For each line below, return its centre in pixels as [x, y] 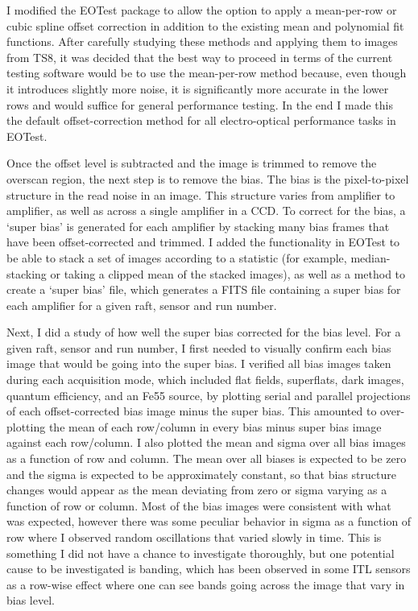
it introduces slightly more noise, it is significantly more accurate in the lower [198, 88]
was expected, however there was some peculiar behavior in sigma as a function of [209, 521]
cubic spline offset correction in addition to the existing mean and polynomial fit [205, 25]
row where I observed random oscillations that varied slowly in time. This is [194, 537]
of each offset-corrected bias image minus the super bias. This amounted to [192, 411]
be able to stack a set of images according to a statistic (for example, [177, 257]
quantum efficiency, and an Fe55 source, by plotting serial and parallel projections [209, 395]
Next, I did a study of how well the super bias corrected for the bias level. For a [204, 332]
